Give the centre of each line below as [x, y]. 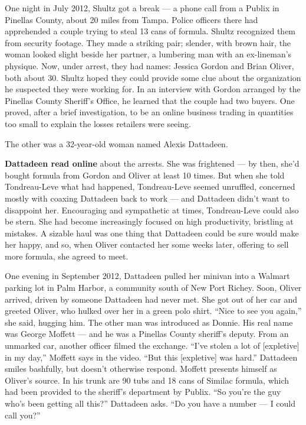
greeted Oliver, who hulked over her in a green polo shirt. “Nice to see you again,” [153, 311]
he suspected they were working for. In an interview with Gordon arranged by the [153, 89]
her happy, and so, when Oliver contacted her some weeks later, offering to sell [147, 244]
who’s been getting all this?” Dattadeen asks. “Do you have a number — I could [150, 403]
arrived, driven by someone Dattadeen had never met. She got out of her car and [151, 299]
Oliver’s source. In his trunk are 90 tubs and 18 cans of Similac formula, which [147, 380]
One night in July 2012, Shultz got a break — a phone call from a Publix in [142, 8]
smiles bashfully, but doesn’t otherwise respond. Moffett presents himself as [141, 369]
